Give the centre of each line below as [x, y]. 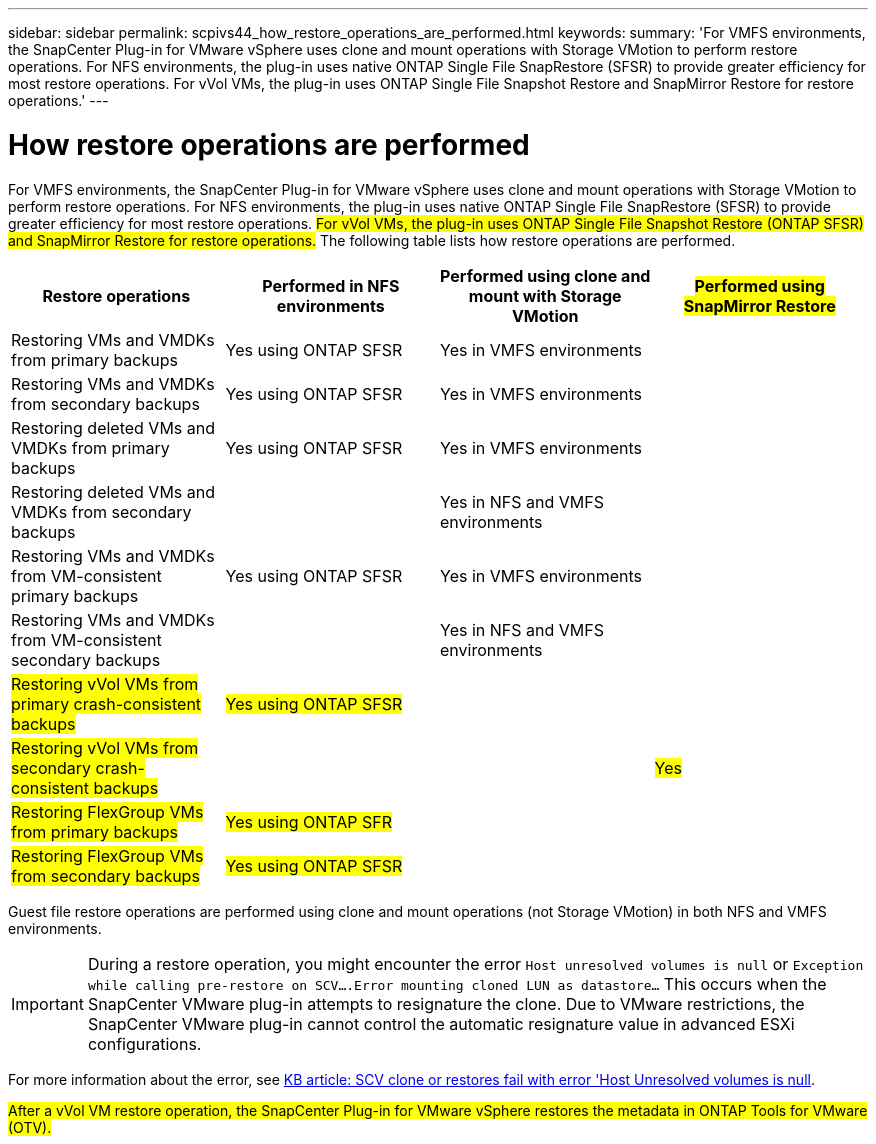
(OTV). [30, 1127]
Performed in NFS [331, 285]
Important [47, 1003]
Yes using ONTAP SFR [308, 821]
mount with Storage [545, 295]
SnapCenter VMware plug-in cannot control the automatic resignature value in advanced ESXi [441, 1023]
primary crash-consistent [106, 703]
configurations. [144, 1043]
